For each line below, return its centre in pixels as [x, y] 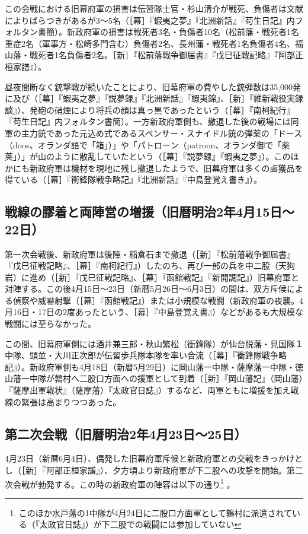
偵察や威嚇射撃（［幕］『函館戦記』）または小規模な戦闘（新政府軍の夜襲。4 [158, 300]
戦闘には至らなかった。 [50, 324]
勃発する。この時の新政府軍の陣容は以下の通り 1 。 [136, 483]
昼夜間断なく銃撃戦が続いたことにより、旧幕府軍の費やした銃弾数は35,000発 [153, 86]
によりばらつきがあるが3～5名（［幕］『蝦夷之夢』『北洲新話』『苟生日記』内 [150, 20]
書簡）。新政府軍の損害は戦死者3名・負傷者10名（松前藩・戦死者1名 [168, 32]
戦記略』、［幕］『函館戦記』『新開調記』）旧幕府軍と [201, 277]
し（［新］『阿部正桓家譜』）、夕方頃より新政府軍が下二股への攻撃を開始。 [146, 470]
